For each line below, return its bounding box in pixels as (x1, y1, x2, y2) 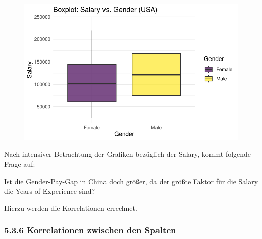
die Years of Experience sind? (4, 186, 95, 196)
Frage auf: (4, 159, 35, 169)
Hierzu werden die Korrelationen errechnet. (4, 202, 137, 213)
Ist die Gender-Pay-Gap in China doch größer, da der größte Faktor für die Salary (4, 175, 258, 186)
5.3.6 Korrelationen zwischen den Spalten (4, 224, 176, 236)
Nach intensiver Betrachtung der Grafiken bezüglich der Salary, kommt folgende (4, 149, 251, 159)
